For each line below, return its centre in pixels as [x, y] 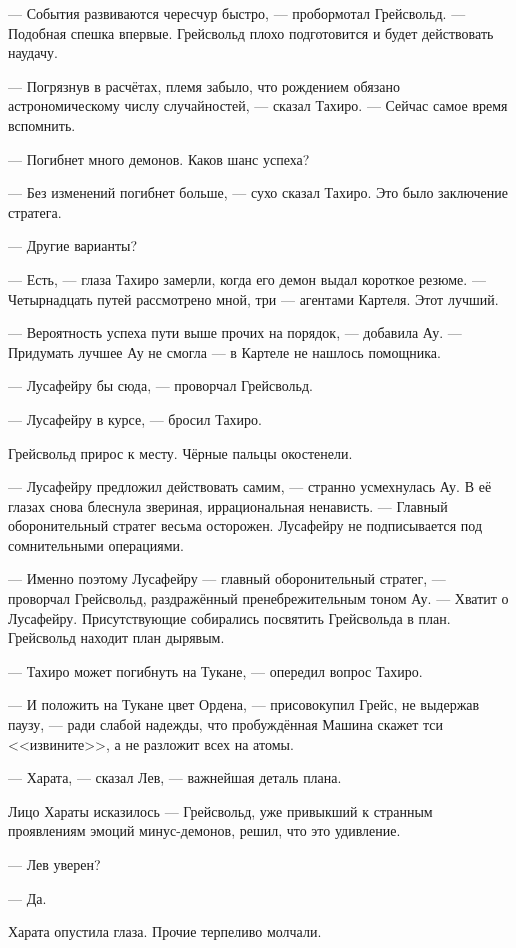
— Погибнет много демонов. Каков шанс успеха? [159, 158]
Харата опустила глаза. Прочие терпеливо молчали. [165, 931]
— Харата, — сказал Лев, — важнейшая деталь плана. [175, 777]
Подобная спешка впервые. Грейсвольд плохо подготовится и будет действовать [251, 32]
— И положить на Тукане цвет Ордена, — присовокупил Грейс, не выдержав [244, 704]
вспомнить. [42, 124]
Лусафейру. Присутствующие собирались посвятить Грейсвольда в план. [229, 617]
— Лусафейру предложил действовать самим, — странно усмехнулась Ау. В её [250, 486]
